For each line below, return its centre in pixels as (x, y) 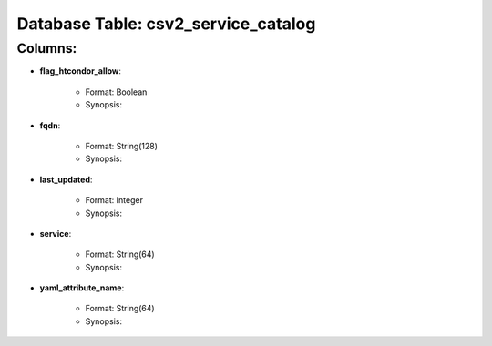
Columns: (47, 48)
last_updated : (66, 179)
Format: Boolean (116, 92)
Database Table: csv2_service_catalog (166, 24)
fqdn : (50, 125)
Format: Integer (114, 200)
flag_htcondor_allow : (81, 71)
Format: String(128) (122, 146)
